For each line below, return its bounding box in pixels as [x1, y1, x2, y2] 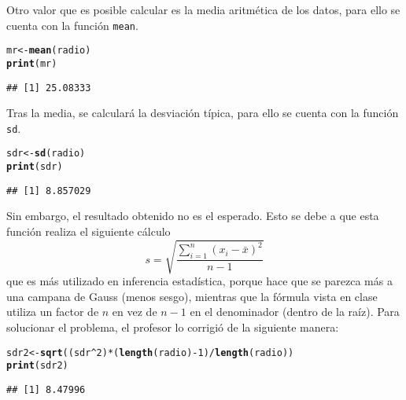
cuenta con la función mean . [6, 17, 138, 33]
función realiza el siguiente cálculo [6, 223, 171, 240]
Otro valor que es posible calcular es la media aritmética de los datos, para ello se [6, 2, 400, 17]
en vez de [112, 303, 157, 320]
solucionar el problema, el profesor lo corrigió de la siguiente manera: [6, 318, 339, 335]
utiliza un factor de [6, 303, 99, 320]
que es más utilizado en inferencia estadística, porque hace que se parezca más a [6, 273, 393, 289]
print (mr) [6, 57, 57, 69]
